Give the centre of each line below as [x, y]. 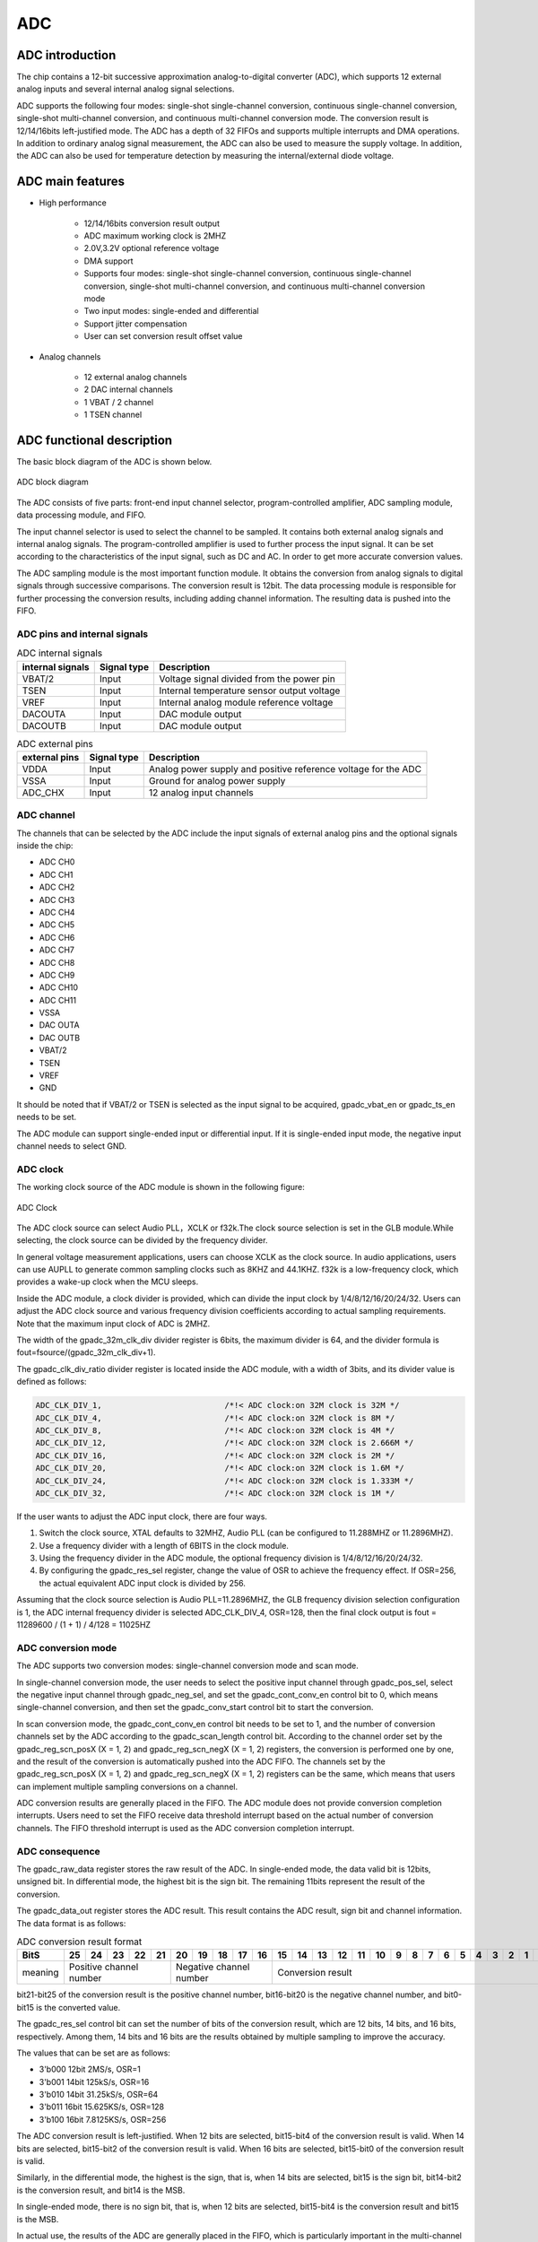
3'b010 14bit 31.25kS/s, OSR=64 [99, 2095]
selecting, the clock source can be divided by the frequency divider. [142, 1240]
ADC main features [71, 182]
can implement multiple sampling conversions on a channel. [127, 1786]
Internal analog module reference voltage [246, 702]
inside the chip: [45, 846]
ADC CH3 [57, 899]
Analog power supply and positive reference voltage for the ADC [285, 769]
